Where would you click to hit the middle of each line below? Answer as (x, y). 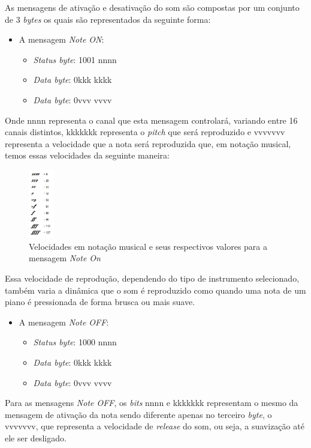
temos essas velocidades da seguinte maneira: (87, 155)
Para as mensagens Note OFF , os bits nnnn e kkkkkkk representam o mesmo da (152, 403)
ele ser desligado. (36, 437)
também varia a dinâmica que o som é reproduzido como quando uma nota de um (155, 290)
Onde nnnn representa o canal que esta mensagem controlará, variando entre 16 (151, 120)
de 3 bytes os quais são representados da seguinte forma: (108, 19)
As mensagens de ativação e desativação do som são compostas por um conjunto (152, 7)
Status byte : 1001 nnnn (75, 59)
